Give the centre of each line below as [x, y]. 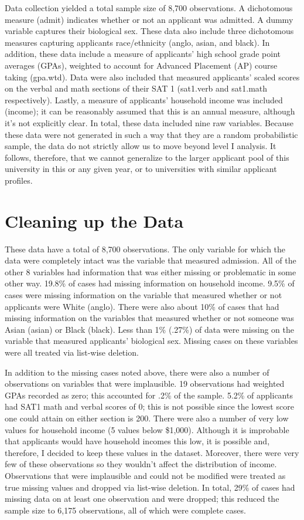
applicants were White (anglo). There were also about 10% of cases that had [142, 306]
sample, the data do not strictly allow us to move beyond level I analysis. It [141, 146]
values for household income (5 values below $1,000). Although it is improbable [147, 429]
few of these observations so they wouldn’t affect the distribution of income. [141, 464]
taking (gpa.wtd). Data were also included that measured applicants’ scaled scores [152, 77]
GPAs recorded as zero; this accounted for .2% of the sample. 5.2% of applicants [149, 395]
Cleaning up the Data [94, 220]
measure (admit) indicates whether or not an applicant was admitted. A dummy [149, 19]
